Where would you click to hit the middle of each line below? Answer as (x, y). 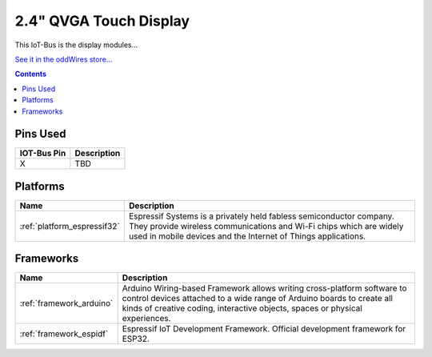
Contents (31, 74)
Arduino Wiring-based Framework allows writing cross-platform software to (264, 288)
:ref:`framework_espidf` (64, 334)
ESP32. (136, 339)
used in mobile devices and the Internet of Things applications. (247, 236)
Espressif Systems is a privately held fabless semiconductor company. (262, 216)
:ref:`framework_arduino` (66, 303)
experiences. (146, 319)
